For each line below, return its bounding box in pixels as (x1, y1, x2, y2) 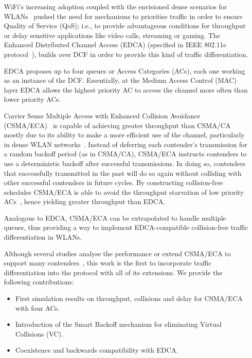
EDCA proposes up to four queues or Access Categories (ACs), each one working (4, 65, 245, 75)
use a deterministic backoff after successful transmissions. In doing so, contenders (4, 158, 246, 168)
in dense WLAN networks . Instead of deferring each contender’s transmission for (4, 139, 248, 149)
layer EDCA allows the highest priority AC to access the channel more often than (4, 84, 248, 94)
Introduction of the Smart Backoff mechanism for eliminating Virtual (15, 319, 222, 329)
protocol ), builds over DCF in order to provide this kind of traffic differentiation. (4, 49, 248, 59)
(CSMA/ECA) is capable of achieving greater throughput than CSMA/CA (4, 120, 231, 130)
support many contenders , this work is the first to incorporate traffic (4, 258, 212, 268)
